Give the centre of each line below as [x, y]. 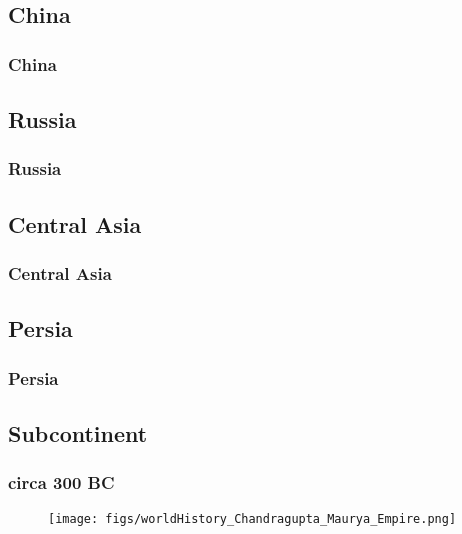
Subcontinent [78, 432]
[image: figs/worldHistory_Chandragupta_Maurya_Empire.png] [252, 518]
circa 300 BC [61, 482]
